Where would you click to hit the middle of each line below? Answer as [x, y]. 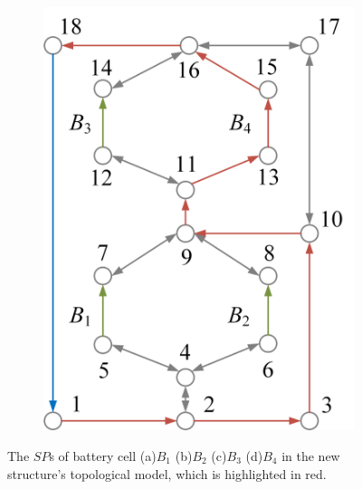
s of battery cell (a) [103, 456]
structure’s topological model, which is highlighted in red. [167, 473]
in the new [311, 456]
